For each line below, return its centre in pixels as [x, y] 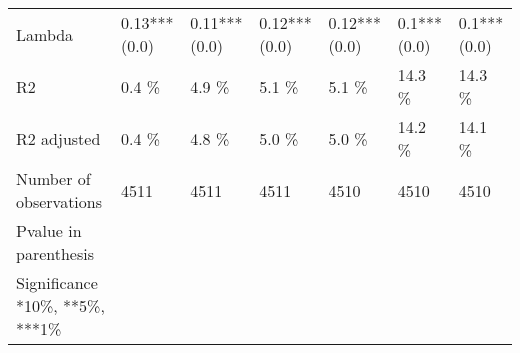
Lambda [45, 34]
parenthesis [55, 253]
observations [59, 201]
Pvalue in [49, 230]
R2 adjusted [58, 138]
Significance [57, 282]
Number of [53, 178]
